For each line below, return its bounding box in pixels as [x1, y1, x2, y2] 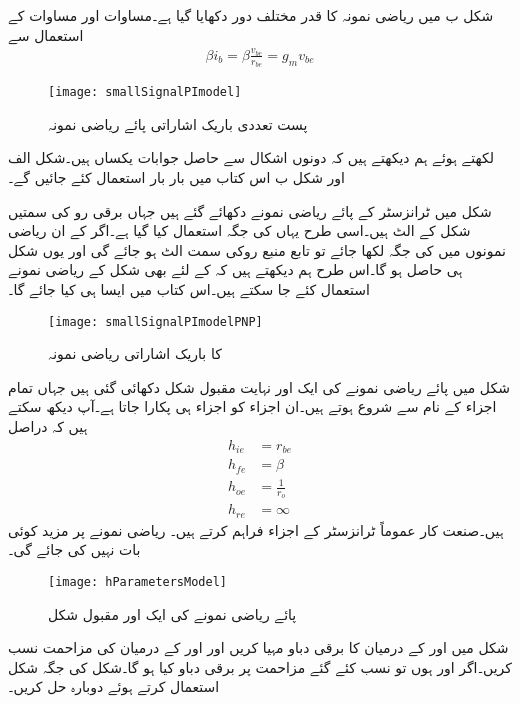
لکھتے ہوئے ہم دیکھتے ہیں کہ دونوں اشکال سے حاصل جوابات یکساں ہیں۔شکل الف [8, 147, 495, 168]
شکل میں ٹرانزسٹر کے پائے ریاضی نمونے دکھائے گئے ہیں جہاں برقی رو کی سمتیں [8, 200, 492, 221]
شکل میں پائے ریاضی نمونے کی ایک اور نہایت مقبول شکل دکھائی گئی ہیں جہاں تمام [8, 376, 510, 397]
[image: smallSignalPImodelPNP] [48, 314, 263, 329]
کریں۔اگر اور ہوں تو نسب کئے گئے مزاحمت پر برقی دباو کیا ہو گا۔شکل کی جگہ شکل [8, 656, 512, 677]
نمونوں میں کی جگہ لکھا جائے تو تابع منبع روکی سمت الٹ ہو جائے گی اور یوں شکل [8, 239, 506, 260]
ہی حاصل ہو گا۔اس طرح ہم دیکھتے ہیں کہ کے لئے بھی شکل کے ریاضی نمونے [8, 259, 463, 280]
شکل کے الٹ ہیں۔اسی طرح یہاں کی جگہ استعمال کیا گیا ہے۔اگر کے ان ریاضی [8, 220, 471, 241]
